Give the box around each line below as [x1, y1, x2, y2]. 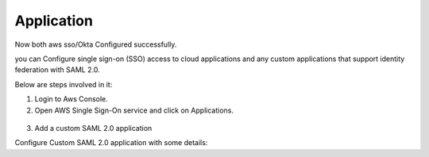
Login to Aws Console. [34, 94, 109, 104]
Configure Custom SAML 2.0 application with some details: [14, 138, 208, 147]
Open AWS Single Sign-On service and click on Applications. [34, 105, 234, 115]
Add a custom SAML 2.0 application [34, 123, 153, 132]
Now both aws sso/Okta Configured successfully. [14, 40, 177, 49]
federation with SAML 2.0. [14, 65, 100, 75]
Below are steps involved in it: [14, 79, 113, 89]
